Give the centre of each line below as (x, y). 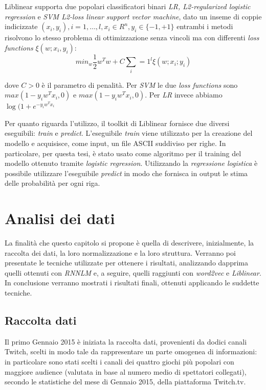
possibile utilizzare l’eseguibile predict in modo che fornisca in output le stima (126, 173)
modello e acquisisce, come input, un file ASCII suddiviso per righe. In (115, 143)
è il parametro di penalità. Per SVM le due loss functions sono (140, 84)
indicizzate (21, 26)
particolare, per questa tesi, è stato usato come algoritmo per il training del (123, 153)
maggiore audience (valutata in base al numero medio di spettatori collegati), (126, 371)
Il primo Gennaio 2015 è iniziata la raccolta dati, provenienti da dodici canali (126, 341)
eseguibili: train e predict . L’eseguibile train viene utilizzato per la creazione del (129, 133)
